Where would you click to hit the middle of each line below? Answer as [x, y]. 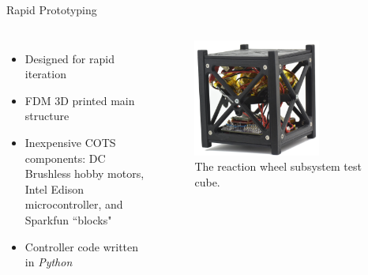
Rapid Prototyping [52, 9]
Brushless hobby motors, [84, 173]
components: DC [65, 158]
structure [47, 116]
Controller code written [82, 246]
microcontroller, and [74, 204]
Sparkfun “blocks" [68, 219]
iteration [45, 74]
